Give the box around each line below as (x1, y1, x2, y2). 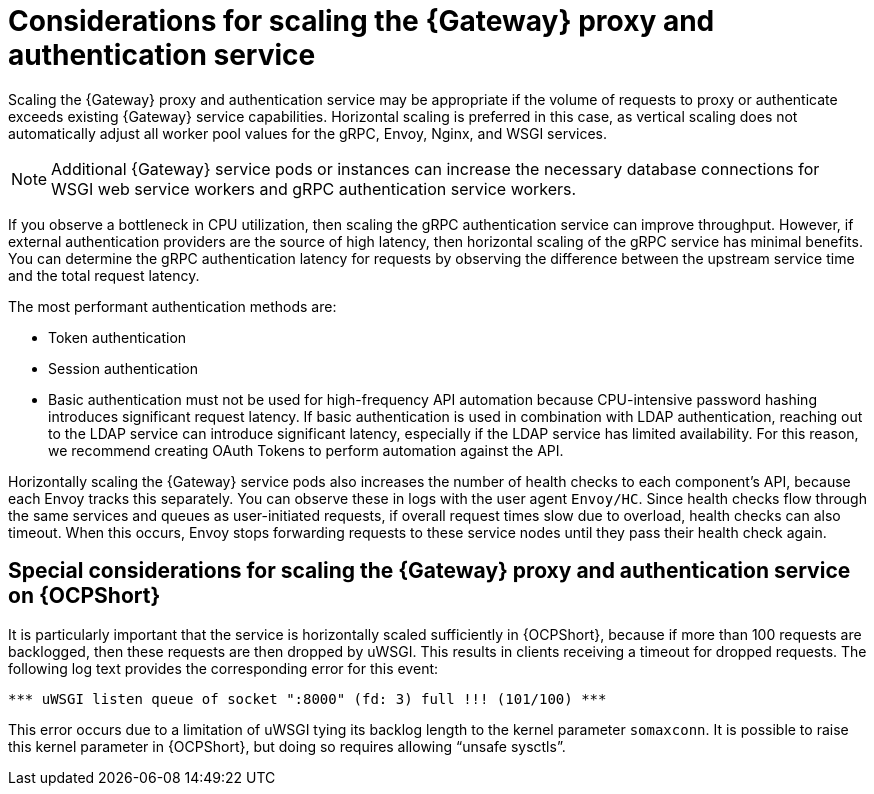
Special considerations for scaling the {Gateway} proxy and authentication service (8, 558, 851, 584)
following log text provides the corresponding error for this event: (8, 659, 439, 677)
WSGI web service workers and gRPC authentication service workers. (51, 178, 577, 199)
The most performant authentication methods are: (8, 297, 337, 315)
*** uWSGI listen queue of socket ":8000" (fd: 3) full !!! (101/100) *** (8, 690, 607, 707)
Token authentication (48, 328, 187, 346)
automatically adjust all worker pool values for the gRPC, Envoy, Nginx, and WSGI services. (8, 124, 607, 142)
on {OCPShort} (8, 583, 161, 609)
